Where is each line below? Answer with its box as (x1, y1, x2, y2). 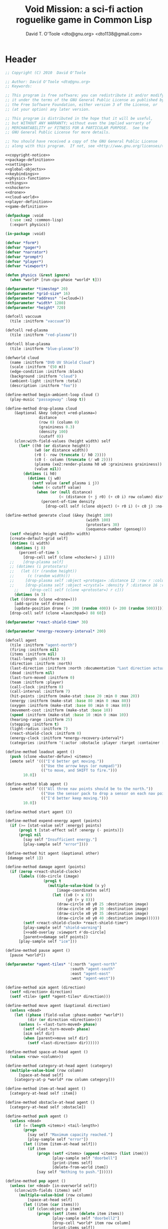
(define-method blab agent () (5, 782, 68, 787)
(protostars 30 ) (85, 522, 120, 527)
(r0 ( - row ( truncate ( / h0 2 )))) (34, 453, 106, 458)
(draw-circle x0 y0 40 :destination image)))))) (56, 916, 160, 921)
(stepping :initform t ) (9, 722, 59, 727)
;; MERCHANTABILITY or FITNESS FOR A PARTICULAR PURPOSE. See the (5, 125, 149, 130)
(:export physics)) (9, 222, 50, 228)
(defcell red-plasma (5, 328, 48, 333)
